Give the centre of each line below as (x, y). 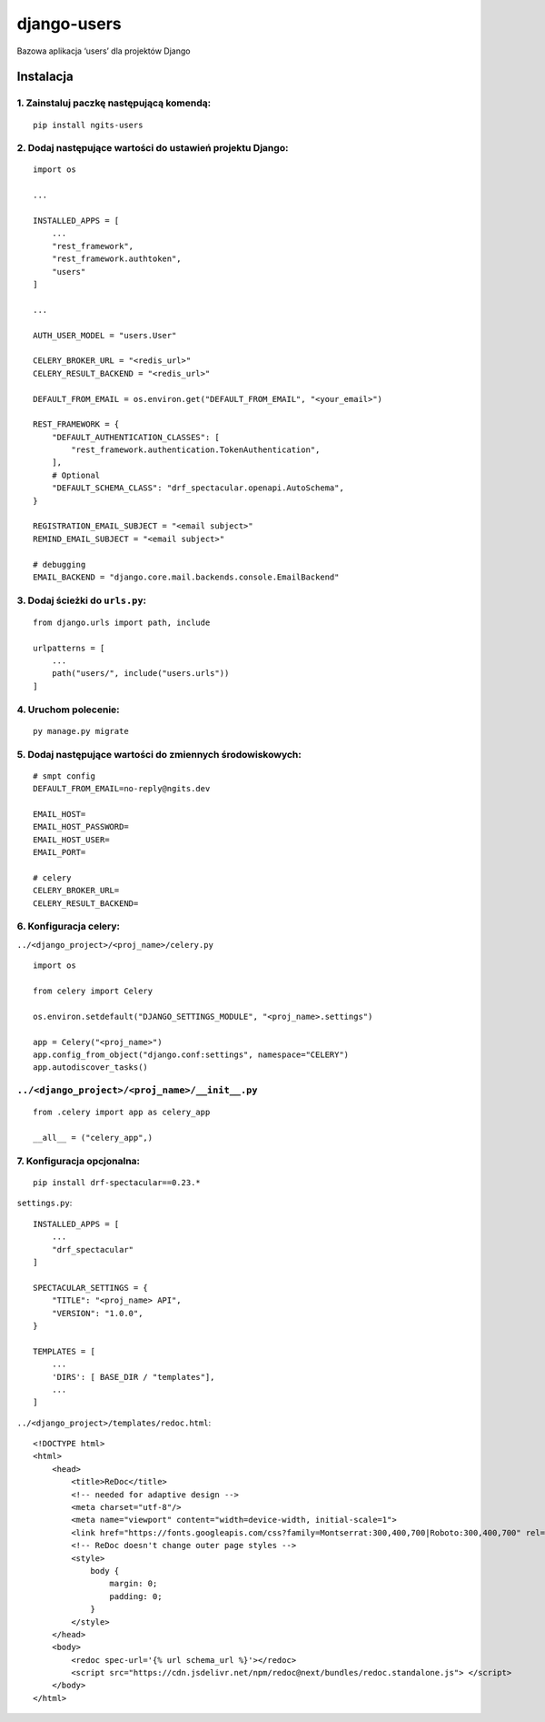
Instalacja (45, 77)
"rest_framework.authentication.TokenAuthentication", (196, 450)
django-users (69, 24)
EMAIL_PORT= (59, 852)
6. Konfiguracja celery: (69, 926)
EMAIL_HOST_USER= (71, 840)
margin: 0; (134, 1584)
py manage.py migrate (81, 731)
